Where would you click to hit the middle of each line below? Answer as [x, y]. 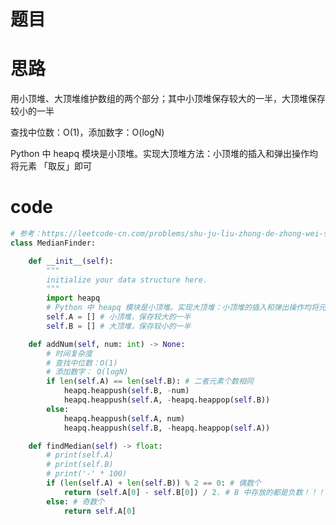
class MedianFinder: [53, 243]
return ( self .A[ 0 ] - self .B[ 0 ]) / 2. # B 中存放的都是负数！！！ [194, 492]
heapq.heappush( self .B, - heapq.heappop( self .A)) [167, 428]
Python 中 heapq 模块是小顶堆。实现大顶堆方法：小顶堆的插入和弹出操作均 [164, 154]
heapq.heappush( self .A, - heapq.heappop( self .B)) [167, 400]
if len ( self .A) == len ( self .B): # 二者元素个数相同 [150, 381]
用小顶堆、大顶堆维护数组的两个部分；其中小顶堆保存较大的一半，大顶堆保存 [168, 99]
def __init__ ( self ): [71, 261]
